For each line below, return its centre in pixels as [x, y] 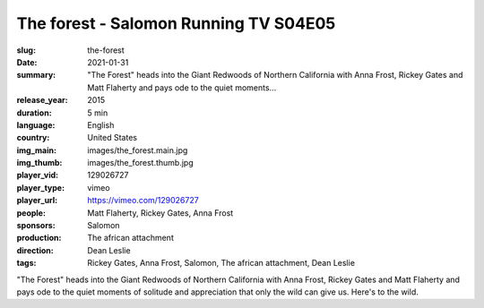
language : [36, 124]
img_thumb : [39, 163]
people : [31, 213]
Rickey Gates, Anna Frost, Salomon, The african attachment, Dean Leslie [221, 263]
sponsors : [36, 226]
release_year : [43, 100]
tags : [26, 263]
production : [39, 238]
